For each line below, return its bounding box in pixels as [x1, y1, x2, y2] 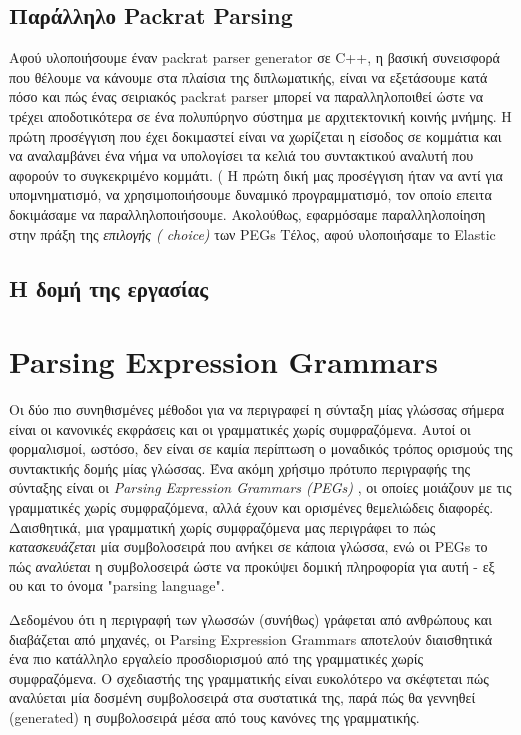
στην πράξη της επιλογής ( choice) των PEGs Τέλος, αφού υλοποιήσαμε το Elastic [9, 223, 496, 244]
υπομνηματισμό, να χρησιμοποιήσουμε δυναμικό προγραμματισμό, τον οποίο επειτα [9, 184, 492, 205]
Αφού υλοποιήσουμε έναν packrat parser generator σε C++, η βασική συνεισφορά [9, 47, 500, 68]
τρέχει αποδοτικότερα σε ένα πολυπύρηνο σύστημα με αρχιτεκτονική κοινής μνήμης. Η [9, 105, 512, 126]
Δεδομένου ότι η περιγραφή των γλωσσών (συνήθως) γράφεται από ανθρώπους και [9, 608, 492, 629]
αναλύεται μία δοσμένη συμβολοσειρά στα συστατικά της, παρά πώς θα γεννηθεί [9, 687, 476, 708]
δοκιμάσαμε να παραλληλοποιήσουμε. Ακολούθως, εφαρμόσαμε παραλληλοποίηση [9, 203, 486, 224]
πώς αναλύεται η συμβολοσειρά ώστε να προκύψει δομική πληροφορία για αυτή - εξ [9, 555, 495, 576]
